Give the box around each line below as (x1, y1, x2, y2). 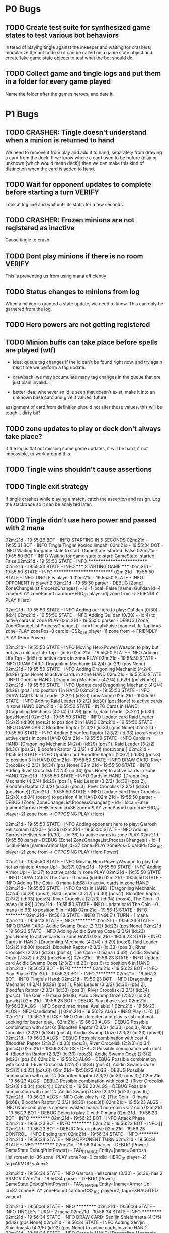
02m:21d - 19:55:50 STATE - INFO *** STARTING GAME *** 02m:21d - (5, 564, 152, 570)
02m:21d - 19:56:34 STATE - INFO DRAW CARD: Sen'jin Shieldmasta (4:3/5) (5, 1214, 162, 1220)
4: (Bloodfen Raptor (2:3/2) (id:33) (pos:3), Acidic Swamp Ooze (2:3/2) (5, 1051, 152, 1057)
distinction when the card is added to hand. (5, 166, 95, 172)
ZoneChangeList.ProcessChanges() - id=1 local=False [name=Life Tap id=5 (5, 622, 161, 629)
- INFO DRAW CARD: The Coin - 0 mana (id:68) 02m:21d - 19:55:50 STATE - (5, 875, 162, 881)
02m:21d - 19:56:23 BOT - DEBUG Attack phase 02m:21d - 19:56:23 (5, 1126, 145, 1132)
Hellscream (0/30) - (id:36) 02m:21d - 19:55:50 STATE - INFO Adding (5, 826, 148, 833)
